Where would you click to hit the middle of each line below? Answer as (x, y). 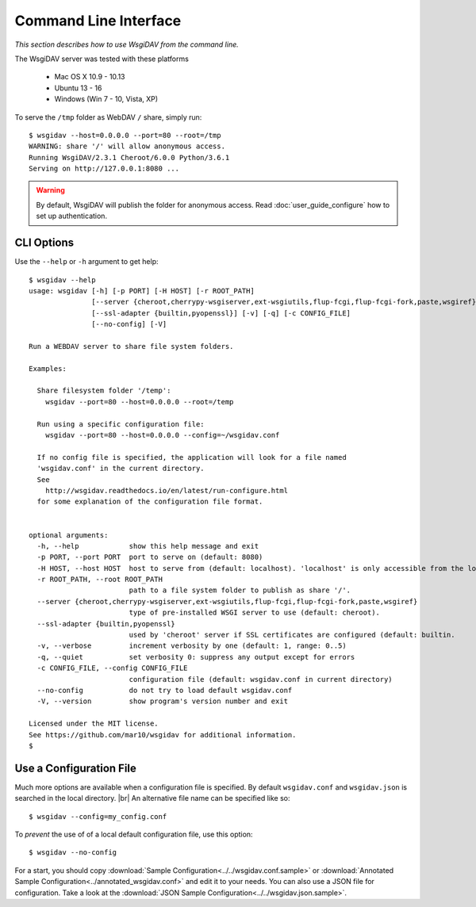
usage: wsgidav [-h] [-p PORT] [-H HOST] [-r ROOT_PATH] (142, 291)
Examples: (48, 368)
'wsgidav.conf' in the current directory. (121, 469)
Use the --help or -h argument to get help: (86, 262)
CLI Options (44, 243)
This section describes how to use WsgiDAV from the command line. (127, 44)
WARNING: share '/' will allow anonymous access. (127, 146)
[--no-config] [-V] (129, 324)
